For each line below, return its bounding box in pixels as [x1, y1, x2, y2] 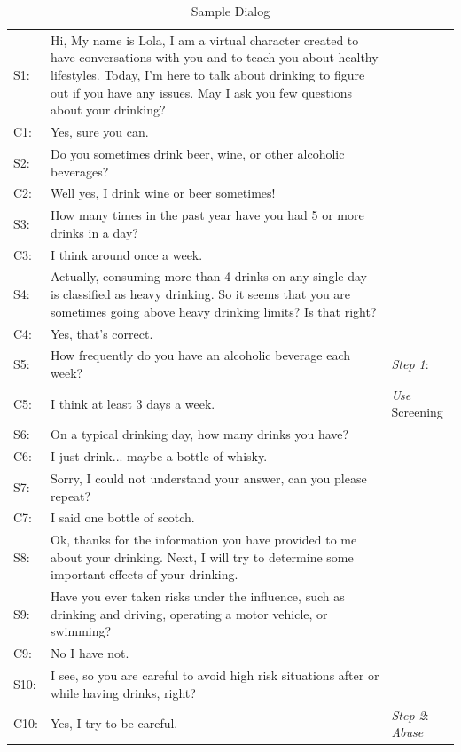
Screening [391, 403, 443, 421]
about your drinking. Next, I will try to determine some [51, 547, 354, 566]
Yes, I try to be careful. [51, 714, 178, 732]
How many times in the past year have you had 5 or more [51, 206, 364, 224]
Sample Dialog [191, 2, 270, 20]
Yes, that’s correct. [51, 324, 153, 342]
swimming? [51, 622, 112, 640]
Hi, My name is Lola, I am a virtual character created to [51, 30, 359, 49]
